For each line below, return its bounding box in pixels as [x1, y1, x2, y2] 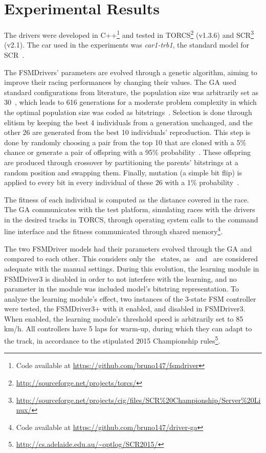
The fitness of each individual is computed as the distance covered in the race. [4, 194, 249, 205]
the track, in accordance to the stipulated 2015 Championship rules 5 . [4, 334, 220, 346]
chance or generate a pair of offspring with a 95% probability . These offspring [4, 147, 251, 157]
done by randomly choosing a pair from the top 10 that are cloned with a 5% [4, 137, 247, 147]
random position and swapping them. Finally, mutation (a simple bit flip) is [4, 167, 242, 177]
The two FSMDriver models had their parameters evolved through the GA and [4, 243, 252, 254]
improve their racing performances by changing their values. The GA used [4, 77, 237, 87]
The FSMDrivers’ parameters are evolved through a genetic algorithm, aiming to [4, 66, 258, 77]
